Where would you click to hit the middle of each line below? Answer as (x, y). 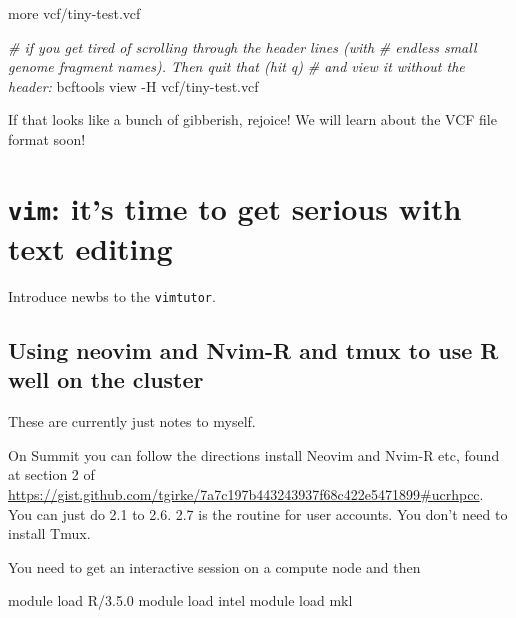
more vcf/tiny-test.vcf (74, 13)
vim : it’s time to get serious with (235, 207)
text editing (90, 248)
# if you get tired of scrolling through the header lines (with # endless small (242, 46)
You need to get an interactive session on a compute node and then (214, 566)
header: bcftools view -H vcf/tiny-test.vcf (133, 85)
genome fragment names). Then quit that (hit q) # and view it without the (236, 66)
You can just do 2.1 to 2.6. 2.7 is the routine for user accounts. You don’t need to (258, 513)
